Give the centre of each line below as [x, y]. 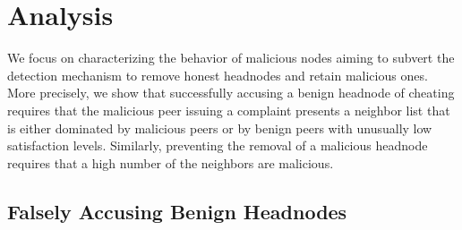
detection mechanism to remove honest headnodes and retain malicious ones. [218, 75]
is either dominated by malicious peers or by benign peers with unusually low [220, 128]
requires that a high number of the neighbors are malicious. [171, 162]
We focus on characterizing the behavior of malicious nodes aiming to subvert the [231, 58]
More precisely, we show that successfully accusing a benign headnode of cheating [231, 93]
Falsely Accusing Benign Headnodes [177, 211]
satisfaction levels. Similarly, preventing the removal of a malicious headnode [218, 145]
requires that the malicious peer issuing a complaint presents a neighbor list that [229, 110]
